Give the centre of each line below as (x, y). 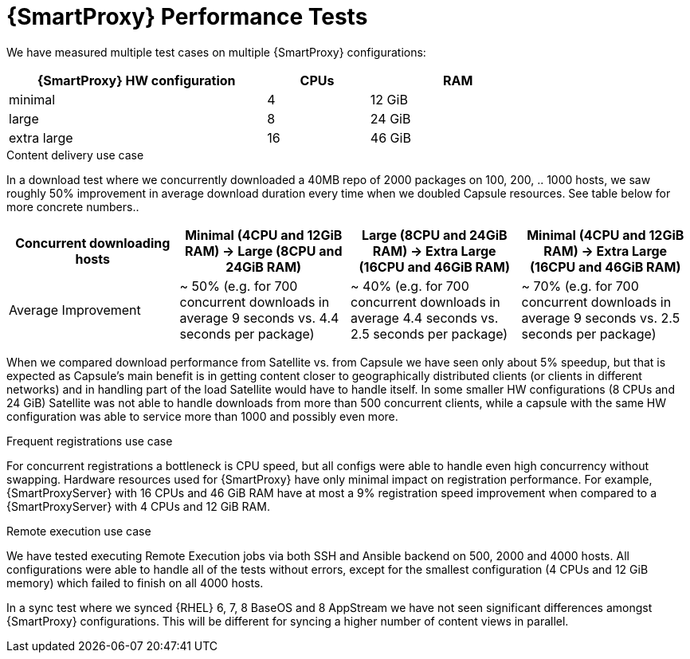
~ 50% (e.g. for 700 (239, 286)
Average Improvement (75, 310)
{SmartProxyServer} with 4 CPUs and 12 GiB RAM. (138, 506)
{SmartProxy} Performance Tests (187, 17)
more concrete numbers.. (73, 206)
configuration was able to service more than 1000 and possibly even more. (202, 416)
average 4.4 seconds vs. (425, 318)
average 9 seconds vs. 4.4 (259, 318)
